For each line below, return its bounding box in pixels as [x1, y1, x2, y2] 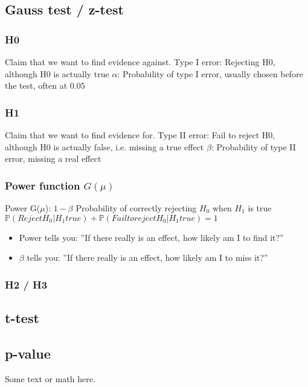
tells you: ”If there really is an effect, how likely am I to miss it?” [27, 251, 268, 264]
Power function [5, 178, 80, 193]
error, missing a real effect [5, 152, 101, 165]
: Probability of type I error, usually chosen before [117, 67, 303, 80]
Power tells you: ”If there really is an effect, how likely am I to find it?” [19, 231, 284, 243]
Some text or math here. [5, 372, 95, 385]
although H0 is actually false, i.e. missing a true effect [5, 140, 204, 153]
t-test [5, 309, 39, 327]
